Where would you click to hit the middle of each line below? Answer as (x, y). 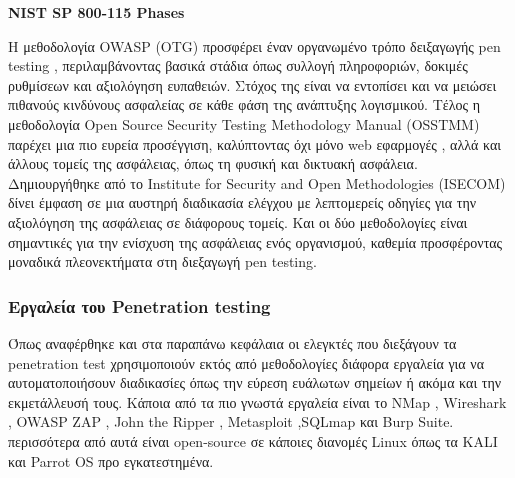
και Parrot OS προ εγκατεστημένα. (111, 460)
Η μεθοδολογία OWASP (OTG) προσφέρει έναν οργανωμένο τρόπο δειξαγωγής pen (254, 45)
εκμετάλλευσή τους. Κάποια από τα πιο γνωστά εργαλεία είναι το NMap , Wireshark (257, 401)
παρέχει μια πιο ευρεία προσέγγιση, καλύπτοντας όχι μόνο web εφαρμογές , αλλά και (255, 143)
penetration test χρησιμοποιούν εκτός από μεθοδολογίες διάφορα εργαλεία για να (246, 362)
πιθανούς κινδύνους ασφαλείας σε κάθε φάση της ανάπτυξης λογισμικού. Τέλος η (244, 104)
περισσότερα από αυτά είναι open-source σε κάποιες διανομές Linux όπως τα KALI (253, 440)
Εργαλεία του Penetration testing (139, 305)
